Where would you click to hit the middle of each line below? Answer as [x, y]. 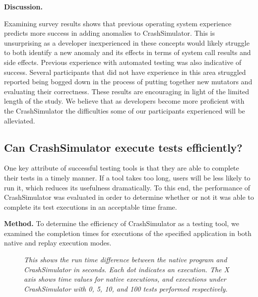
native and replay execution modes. [58, 243]
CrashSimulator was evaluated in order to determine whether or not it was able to [129, 197]
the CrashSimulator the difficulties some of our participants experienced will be [125, 110]
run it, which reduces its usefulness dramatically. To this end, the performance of [127, 187]
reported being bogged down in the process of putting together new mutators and [128, 82]
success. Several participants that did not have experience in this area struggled [125, 72]
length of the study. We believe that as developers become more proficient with [124, 101]
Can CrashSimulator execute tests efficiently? [123, 147]
